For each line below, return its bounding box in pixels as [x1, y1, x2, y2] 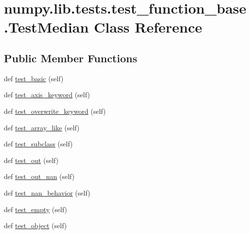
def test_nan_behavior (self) [4, 187, 90, 198]
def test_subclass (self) [4, 139, 73, 149]
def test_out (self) [4, 155, 59, 165]
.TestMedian [4, 17, 89, 37]
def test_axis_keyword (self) [4, 90, 90, 100]
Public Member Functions [4, 50, 137, 65]
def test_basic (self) [4, 73, 64, 83]
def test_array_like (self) [4, 122, 80, 132]
